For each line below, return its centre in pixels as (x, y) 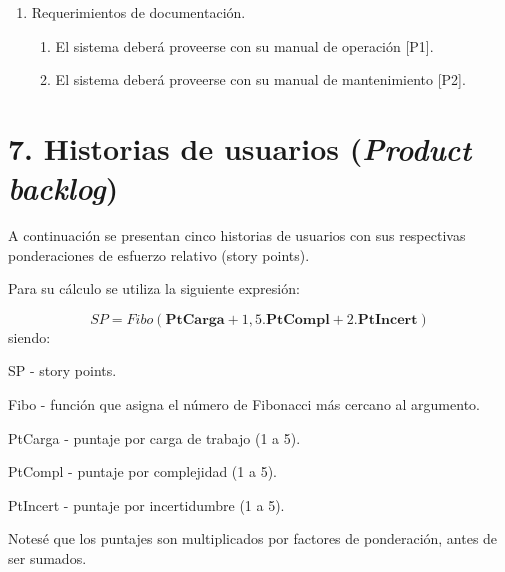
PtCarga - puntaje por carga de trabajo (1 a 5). (154, 437)
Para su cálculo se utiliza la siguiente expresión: (154, 288)
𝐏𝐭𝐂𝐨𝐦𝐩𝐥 (297, 319)
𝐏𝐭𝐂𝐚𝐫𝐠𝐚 (195, 319)
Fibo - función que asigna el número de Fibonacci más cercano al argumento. (244, 404)
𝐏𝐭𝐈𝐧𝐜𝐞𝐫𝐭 (387, 319)
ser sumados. (47, 558)
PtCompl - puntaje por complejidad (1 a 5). (142, 471)
